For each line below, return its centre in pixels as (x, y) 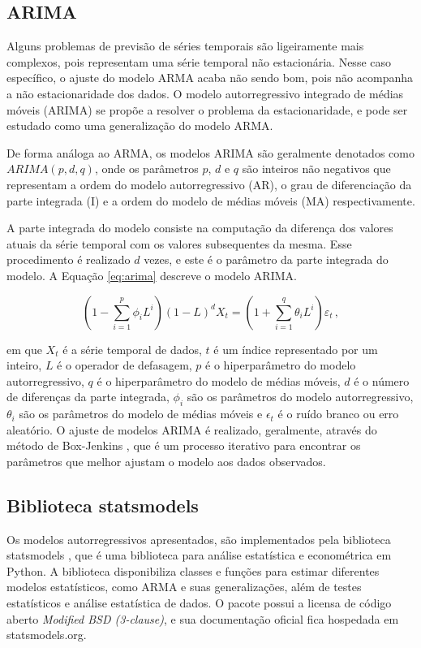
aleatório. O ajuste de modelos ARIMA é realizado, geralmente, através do (192, 429)
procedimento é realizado (69, 259)
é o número (382, 380)
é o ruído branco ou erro (338, 414)
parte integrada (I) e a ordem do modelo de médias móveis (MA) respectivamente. (211, 200)
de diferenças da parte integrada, (88, 397)
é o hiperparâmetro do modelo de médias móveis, (219, 380)
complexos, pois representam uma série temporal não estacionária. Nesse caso (199, 61)
